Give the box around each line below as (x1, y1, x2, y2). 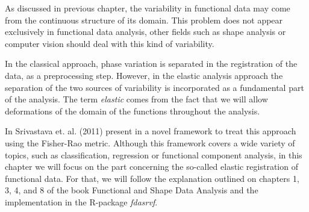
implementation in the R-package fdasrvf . (5, 195, 158, 208)
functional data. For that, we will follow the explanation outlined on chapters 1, (5, 172, 299, 184)
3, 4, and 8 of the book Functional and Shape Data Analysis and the (5, 184, 258, 196)
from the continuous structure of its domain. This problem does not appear (5, 13, 283, 26)
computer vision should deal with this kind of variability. (5, 37, 214, 49)
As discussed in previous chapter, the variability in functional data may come (5, 2, 290, 14)
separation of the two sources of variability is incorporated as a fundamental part (5, 81, 304, 93)
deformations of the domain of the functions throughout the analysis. (5, 104, 260, 117)
